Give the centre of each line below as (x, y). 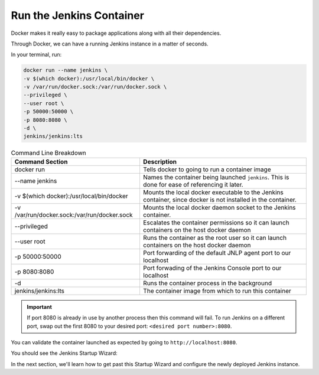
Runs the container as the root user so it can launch (214, 237)
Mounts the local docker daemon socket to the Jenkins (219, 207)
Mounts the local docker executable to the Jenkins (213, 192)
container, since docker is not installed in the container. (219, 200)
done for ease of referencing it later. (193, 184)
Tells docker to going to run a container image (207, 169)
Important (40, 306)
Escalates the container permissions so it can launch (216, 223)
